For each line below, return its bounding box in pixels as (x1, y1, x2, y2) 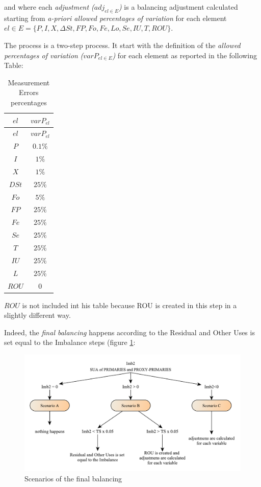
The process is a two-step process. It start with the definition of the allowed (4, 39, 241, 50)
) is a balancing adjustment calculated (118, 2, 238, 12)
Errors (19, 87, 39, 98)
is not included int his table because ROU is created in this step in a (22, 299, 237, 310)
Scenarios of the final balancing (24, 473, 122, 483)
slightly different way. (4, 310, 71, 320)
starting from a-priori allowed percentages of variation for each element (4, 12, 227, 23)
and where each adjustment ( (4, 2, 94, 12)
